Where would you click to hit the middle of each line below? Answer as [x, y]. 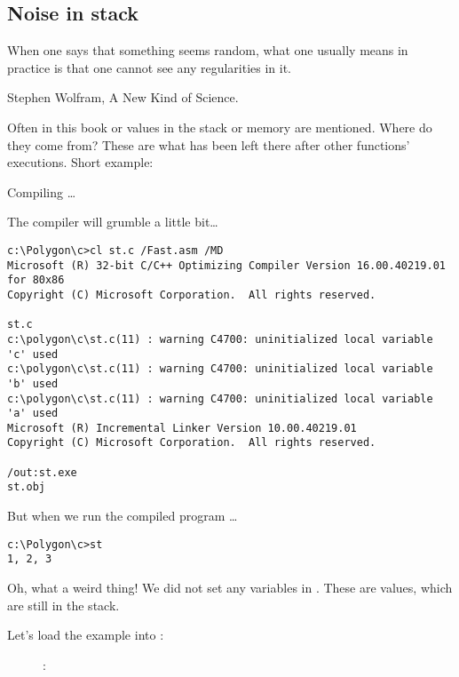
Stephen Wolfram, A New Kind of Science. [123, 97]
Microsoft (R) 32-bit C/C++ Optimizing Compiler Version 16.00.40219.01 [226, 265]
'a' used [33, 414]
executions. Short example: [80, 162]
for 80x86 [36, 280]
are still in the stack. [63, 605]
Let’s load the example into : [86, 635]
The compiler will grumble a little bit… [113, 222]
